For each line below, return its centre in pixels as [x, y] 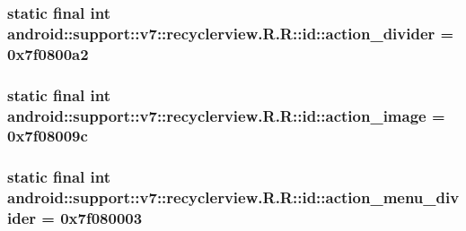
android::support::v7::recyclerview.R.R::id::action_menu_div [233, 197]
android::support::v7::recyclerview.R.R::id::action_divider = [231, 33]
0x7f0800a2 [48, 53]
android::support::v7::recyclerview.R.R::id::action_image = [226, 115]
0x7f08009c [48, 136]
